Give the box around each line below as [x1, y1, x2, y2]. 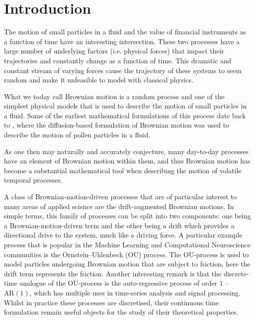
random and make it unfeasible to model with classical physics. [4, 75, 194, 85]
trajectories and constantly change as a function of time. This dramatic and [4, 55, 231, 65]
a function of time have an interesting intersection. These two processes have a [4, 36, 240, 46]
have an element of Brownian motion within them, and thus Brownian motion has [4, 156, 251, 166]
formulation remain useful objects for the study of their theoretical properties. [4, 307, 238, 317]
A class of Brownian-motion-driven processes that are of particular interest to [4, 191, 237, 202]
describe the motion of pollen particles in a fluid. [4, 130, 151, 140]
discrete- [223, 268, 249, 278]
